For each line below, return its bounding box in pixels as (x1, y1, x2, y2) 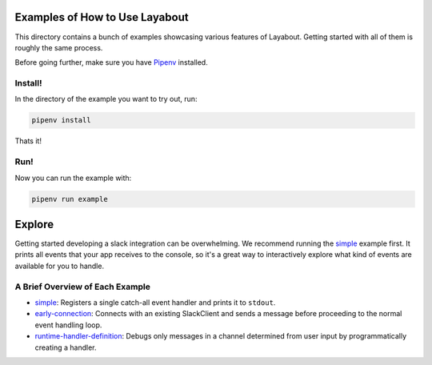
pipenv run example (31, 195, 108, 203)
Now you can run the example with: (14, 173, 132, 182)
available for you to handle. (14, 261, 104, 271)
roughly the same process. (14, 42, 103, 52)
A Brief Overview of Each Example (14, 281, 151, 292)
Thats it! (14, 136, 42, 146)
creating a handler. (34, 343, 97, 352)
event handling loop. (34, 320, 102, 330)
